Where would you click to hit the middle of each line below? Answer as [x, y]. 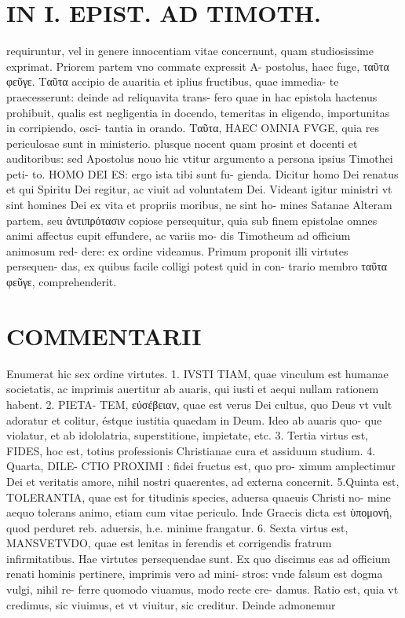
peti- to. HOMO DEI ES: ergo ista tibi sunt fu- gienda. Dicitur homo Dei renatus [202, 173]
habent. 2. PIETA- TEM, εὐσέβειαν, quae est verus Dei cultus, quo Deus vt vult [199, 404]
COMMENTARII [104, 335]
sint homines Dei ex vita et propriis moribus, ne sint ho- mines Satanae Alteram [199, 205]
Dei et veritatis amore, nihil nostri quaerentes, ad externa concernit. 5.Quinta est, [203, 481]
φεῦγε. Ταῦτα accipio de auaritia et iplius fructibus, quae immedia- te [173, 81]
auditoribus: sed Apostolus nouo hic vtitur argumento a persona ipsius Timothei [200, 158]
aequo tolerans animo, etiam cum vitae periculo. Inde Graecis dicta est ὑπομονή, [199, 512]
